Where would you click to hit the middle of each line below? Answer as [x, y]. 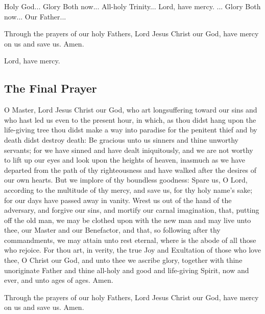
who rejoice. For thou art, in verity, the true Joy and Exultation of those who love [132, 250]
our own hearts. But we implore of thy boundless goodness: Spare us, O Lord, [126, 180]
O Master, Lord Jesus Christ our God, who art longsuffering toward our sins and [131, 110]
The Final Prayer [51, 88]
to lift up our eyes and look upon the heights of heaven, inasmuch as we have [125, 160]
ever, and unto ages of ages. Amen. [59, 280]
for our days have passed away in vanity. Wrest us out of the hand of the [118, 200]
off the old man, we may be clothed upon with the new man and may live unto [128, 220]
